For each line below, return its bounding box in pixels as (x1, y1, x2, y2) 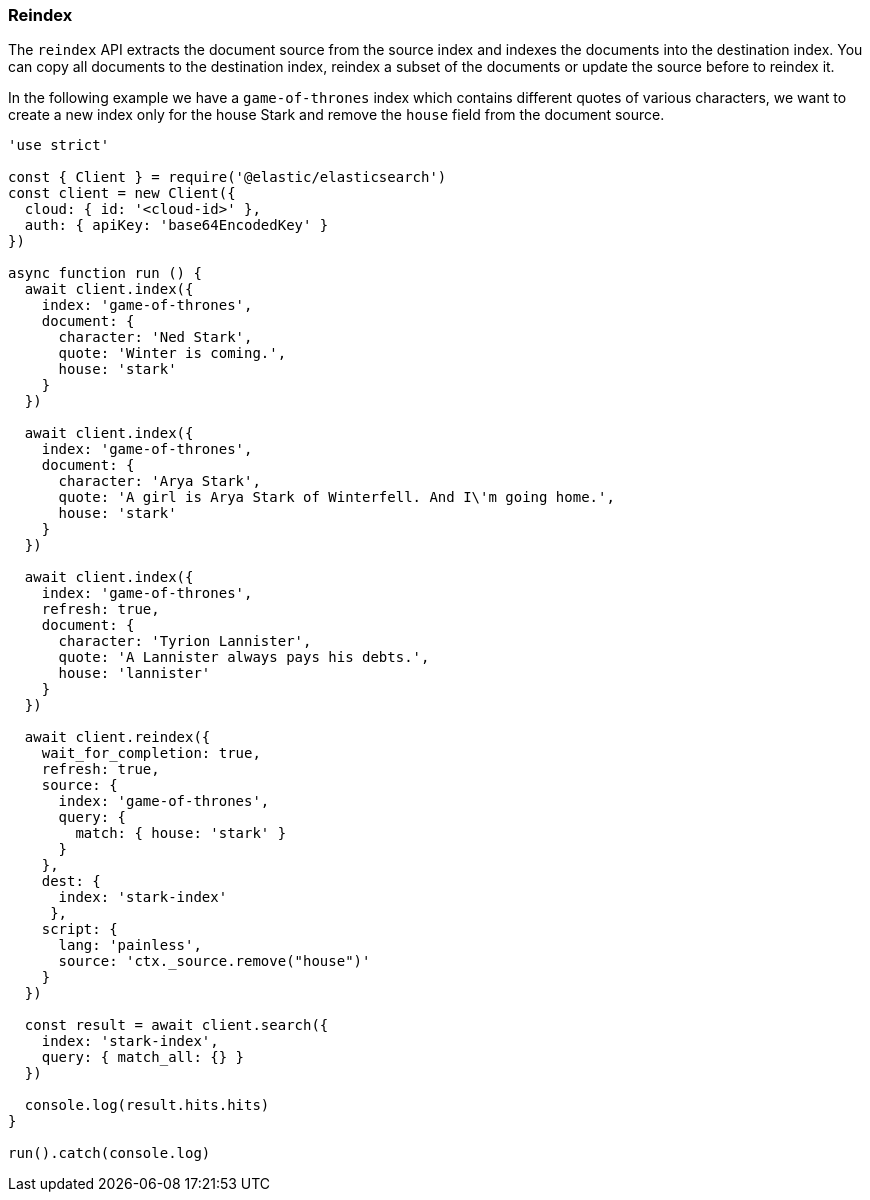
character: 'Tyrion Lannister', (58, 633, 312, 650)
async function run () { (8, 265, 202, 282)
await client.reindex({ (24, 729, 211, 746)
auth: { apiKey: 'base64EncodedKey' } (24, 217, 329, 234)
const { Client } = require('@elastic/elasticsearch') (8, 169, 447, 186)
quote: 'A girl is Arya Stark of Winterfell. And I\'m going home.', (58, 489, 615, 506)
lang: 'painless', (58, 937, 202, 954)
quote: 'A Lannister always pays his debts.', (58, 649, 430, 666)
